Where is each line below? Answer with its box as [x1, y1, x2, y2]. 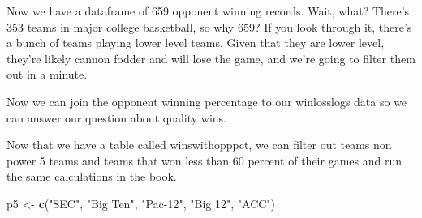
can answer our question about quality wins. [6, 109, 226, 126]
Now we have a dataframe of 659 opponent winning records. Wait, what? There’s [6, 2, 410, 19]
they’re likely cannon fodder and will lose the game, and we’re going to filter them [6, 49, 416, 66]
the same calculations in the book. [6, 168, 177, 185]
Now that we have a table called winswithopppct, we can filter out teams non [6, 136, 392, 153]
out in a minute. [6, 66, 88, 83]
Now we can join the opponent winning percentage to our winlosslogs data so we [6, 92, 407, 109]
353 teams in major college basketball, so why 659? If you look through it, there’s [6, 18, 412, 35]
